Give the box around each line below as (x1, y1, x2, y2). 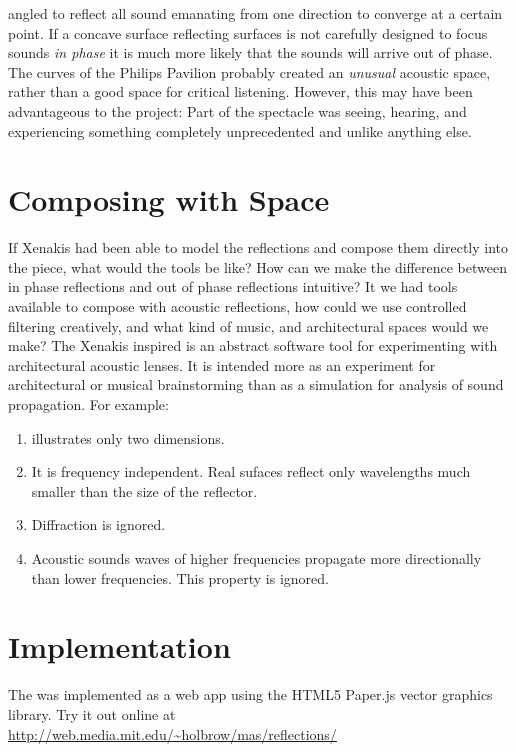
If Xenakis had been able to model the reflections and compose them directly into (8, 237, 509, 258)
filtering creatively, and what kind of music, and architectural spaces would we (8, 315, 489, 336)
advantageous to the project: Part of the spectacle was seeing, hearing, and (8, 100, 467, 121)
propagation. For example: (8, 394, 169, 415)
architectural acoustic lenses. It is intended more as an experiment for (8, 354, 436, 375)
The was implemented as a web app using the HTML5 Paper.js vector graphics (8, 684, 493, 705)
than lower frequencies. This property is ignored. (31, 567, 329, 588)
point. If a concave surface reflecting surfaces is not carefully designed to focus (8, 22, 488, 43)
